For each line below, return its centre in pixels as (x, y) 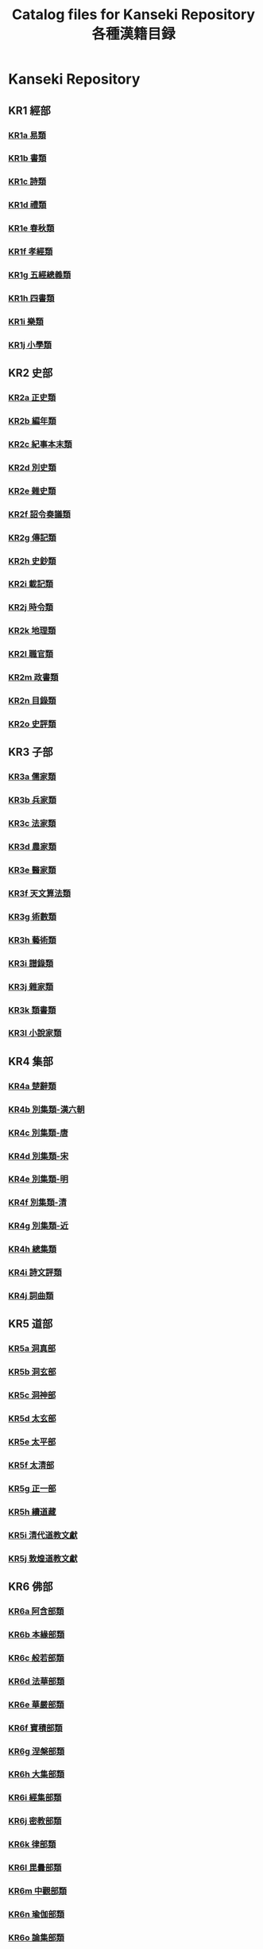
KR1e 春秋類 (31, 228)
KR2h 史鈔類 (32, 560)
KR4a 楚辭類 (33, 1086)
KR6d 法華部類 (37, 1681)
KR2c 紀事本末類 (41, 444)
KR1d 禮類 (27, 205)
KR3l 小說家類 (35, 1033)
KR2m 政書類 (33, 677)
